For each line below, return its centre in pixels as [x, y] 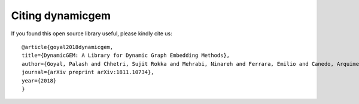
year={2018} [39, 80]
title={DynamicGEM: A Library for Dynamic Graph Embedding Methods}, [126, 56]
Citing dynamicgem [61, 16]
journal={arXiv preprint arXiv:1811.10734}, [88, 72]
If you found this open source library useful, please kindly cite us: [92, 33]
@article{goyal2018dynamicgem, [68, 47]
